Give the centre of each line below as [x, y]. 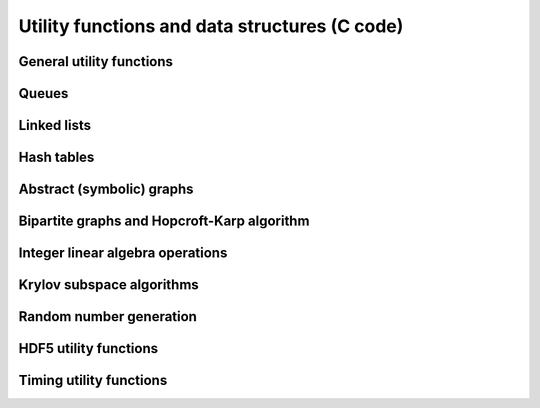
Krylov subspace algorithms [108, 285]
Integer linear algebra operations [123, 253]
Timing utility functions [93, 380]
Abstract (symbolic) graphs [106, 189]
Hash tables [56, 157]
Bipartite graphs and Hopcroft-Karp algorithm [164, 221]
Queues [43, 93]
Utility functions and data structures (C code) [211, 26]
